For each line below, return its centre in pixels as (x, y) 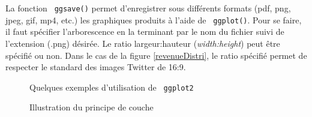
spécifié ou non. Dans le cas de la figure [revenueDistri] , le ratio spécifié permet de (156, 55)
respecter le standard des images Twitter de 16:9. (96, 67)
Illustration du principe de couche (91, 107)
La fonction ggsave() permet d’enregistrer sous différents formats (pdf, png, (148, 8)
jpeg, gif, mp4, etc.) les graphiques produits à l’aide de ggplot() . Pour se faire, (154, 19)
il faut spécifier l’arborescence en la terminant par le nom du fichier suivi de (145, 31)
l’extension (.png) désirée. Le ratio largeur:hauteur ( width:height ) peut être (143, 43)
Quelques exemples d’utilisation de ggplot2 (112, 87)
